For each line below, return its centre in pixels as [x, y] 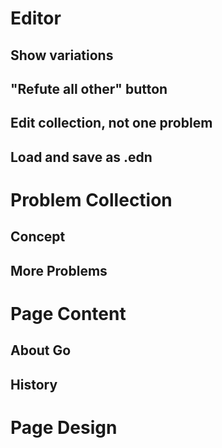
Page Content [68, 313]
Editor [36, 18]
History [34, 384]
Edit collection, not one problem [111, 123]
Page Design [64, 427]
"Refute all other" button [89, 88]
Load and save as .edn [81, 157]
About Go [41, 350]
